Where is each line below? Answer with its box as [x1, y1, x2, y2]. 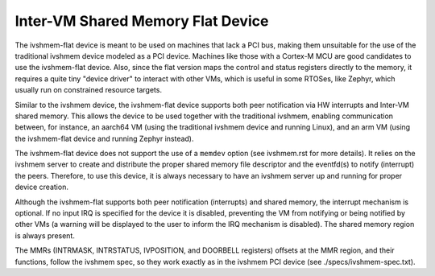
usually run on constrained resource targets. [14, 85, 163, 95]
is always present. [14, 230, 76, 241]
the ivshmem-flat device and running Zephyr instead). [14, 134, 194, 143]
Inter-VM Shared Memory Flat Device [14, 12, 269, 30]
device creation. [14, 182, 68, 192]
